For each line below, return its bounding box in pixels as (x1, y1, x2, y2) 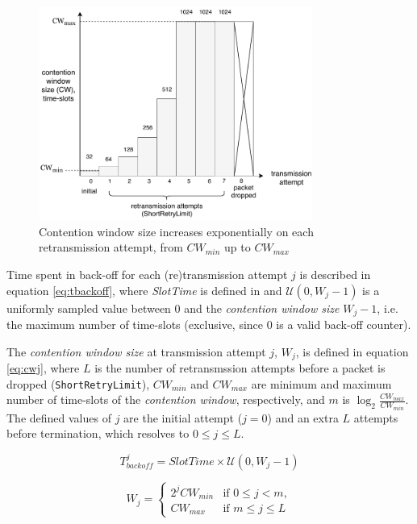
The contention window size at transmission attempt (6, 343, 266, 360)
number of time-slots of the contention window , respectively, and (6, 391, 325, 408)
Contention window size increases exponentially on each (39, 222, 314, 239)
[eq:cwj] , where (6, 360, 80, 376)
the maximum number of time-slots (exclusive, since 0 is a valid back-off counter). (6, 316, 411, 333)
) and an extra (267, 409, 339, 426)
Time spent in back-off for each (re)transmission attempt (6, 265, 288, 282)
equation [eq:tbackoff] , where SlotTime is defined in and (6, 281, 282, 298)
